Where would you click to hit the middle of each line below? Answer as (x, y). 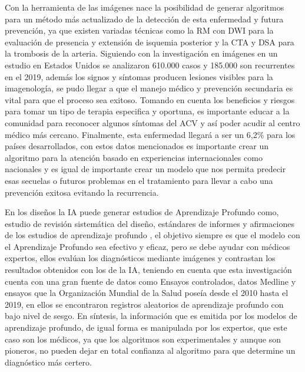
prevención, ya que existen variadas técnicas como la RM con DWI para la (139, 30)
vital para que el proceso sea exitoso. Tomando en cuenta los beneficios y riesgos (150, 99)
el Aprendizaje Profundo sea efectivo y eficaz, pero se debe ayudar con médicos (147, 246)
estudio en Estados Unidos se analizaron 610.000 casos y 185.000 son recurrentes (150, 65)
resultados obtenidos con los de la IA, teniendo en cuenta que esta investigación (148, 270)
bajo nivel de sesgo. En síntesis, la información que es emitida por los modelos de (151, 316)
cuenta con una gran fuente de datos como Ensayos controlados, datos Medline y (150, 281)
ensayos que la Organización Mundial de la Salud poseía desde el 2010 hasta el (147, 293)
